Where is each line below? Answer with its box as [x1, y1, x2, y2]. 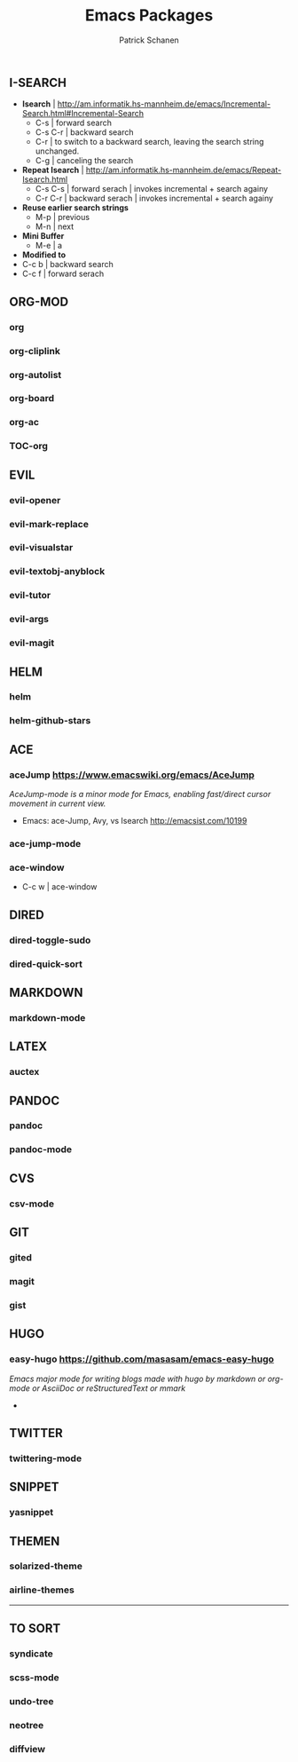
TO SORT [9, 1621, 61, 1636]
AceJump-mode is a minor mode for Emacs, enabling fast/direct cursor [9, 789, 271, 800]
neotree [9, 1719, 44, 1731]
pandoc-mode [9, 1143, 73, 1156]
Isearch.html [21, 174, 68, 185]
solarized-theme [9, 1560, 82, 1572]
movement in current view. [9, 798, 106, 809]
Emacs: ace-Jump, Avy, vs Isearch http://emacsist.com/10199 [21, 816, 247, 826]
